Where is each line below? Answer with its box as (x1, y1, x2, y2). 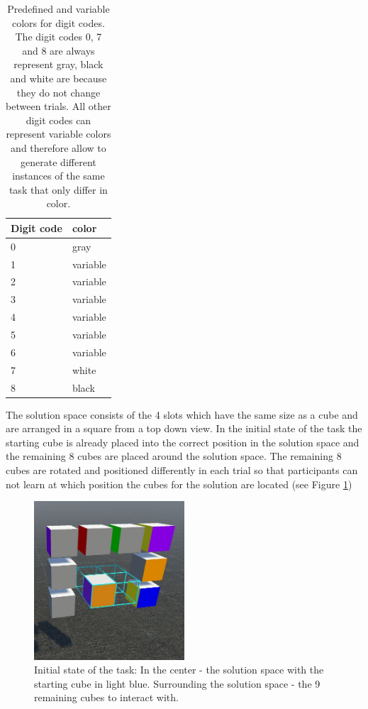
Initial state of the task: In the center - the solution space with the (34, 662, 324, 677)
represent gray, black (13, 57, 104, 72)
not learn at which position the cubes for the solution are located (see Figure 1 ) (6, 476, 352, 491)
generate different (21, 154, 96, 169)
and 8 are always (22, 43, 95, 57)
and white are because (10, 70, 107, 85)
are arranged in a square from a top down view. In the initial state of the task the (6, 421, 362, 436)
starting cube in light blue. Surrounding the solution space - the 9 (34, 676, 320, 691)
